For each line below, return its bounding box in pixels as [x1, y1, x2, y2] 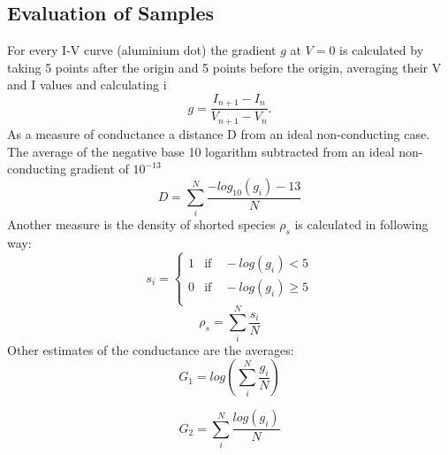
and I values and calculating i [7, 75, 167, 94]
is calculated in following [294, 215, 429, 234]
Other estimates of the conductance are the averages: [7, 340, 294, 359]
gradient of [70, 159, 129, 178]
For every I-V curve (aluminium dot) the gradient [7, 41, 277, 59]
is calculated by [339, 41, 424, 59]
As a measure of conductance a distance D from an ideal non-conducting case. [7, 124, 430, 143]
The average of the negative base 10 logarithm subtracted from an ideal [7, 142, 395, 160]
